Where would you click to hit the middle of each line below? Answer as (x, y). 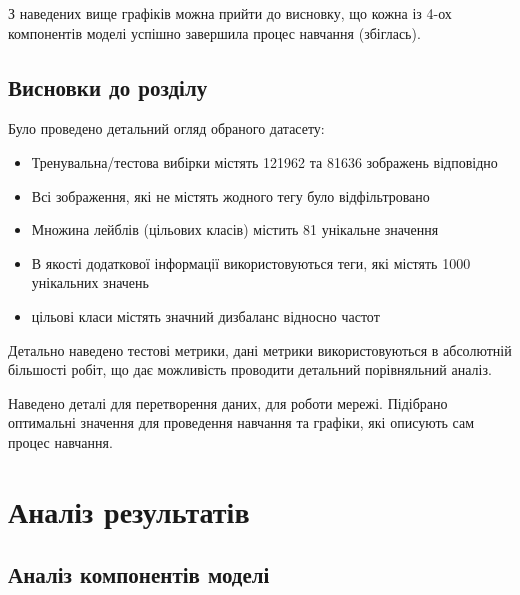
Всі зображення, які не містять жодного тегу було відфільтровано (230, 195)
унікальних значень (90, 282)
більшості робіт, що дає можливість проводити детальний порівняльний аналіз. (250, 369)
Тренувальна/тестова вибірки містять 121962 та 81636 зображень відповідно (264, 161)
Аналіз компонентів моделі (139, 574)
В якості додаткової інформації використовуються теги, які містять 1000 (251, 262)
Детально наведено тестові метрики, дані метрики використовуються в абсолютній (260, 349)
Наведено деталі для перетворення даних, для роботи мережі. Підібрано (228, 402)
